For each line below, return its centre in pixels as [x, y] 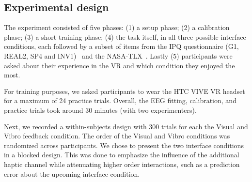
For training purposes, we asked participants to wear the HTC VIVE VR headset [125, 91]
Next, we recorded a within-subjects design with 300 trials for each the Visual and [126, 126]
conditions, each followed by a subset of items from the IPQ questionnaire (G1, [121, 46]
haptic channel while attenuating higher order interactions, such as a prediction [122, 164]
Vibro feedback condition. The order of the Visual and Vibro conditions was [117, 136]
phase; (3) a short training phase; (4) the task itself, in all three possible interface [125, 37]
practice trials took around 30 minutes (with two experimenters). [100, 110]
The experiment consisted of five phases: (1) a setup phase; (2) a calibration [117, 27]
